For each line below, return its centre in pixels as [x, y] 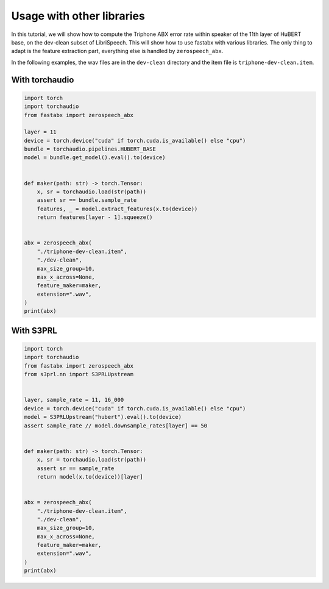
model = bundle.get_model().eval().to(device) [95, 158]
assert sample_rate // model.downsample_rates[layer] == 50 [116, 426]
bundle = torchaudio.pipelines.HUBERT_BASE [90, 149]
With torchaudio [43, 80]
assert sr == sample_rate [76, 468]
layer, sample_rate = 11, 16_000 [74, 400]
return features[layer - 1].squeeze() [95, 217]
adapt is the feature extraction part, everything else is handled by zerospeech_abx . [117, 51]
